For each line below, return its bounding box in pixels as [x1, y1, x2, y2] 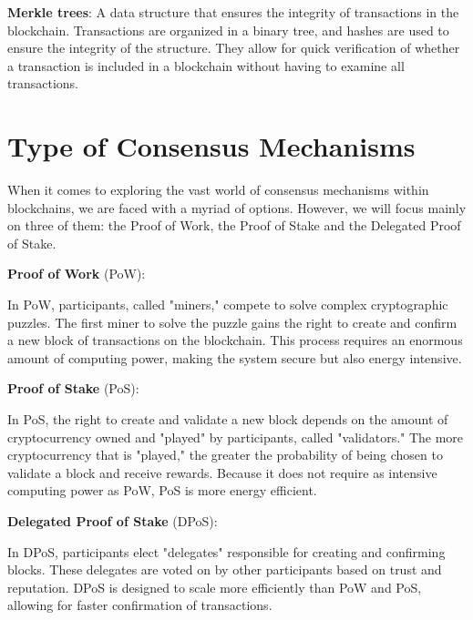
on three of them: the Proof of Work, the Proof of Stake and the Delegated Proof [7, 216, 461, 235]
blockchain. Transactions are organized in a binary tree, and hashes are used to [7, 20, 449, 39]
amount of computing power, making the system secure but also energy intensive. [7, 348, 462, 367]
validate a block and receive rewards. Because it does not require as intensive [7, 462, 437, 482]
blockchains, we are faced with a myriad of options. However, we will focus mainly [7, 198, 467, 217]
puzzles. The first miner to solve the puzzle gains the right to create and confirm [7, 312, 458, 331]
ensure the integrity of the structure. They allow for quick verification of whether [7, 38, 460, 57]
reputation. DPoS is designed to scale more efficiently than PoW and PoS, [7, 577, 422, 596]
